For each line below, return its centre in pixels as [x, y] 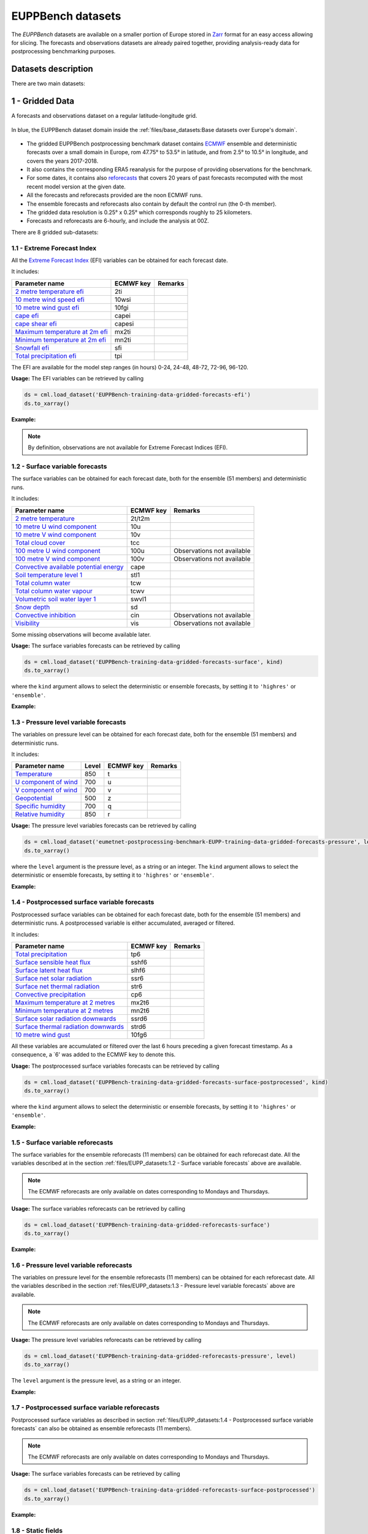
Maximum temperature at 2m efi [61, 331]
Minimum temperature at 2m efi [61, 339]
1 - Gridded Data [43, 101]
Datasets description [52, 69]
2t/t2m [140, 518]
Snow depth [33, 607]
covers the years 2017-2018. [63, 161]
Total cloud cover [40, 542]
